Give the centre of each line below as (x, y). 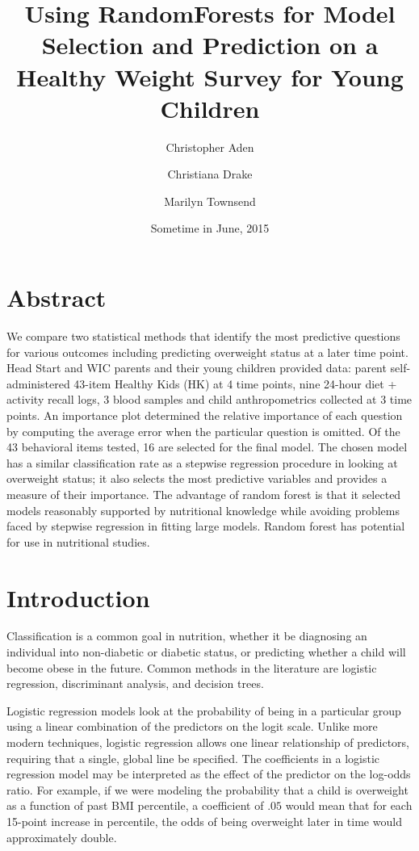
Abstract (57, 298)
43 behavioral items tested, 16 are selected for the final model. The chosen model (207, 447)
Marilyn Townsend (210, 201)
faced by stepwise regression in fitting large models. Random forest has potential (206, 526)
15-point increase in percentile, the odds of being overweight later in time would (204, 821)
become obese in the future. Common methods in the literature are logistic (192, 667)
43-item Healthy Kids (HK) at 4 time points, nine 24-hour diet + (235, 383)
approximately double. (62, 837)
